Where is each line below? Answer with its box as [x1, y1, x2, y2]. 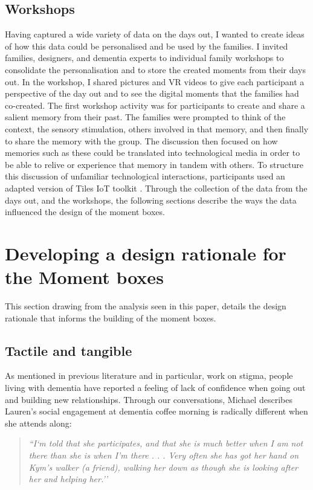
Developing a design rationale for [5, 240, 286, 265]
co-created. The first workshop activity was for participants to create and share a [5, 98, 305, 111]
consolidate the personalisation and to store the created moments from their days [5, 63, 306, 76]
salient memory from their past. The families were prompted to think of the [5, 111, 286, 123]
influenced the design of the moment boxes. [5, 205, 165, 218]
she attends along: [5, 416, 72, 429]
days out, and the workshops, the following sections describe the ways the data [5, 193, 297, 206]
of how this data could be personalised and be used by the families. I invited [5, 39, 288, 52]
